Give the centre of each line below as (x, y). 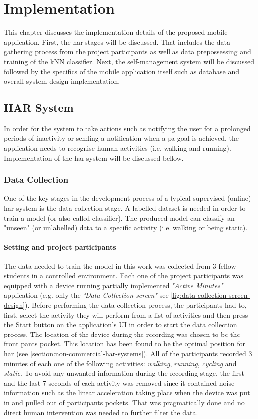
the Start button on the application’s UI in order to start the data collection (121, 324)
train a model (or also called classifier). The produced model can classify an (119, 217)
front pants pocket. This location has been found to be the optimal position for (125, 344)
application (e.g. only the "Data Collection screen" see (86, 295)
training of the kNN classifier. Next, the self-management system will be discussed (129, 61)
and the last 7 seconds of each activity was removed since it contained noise (119, 382)
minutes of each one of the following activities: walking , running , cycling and (120, 363)
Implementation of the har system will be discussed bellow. (94, 157)
